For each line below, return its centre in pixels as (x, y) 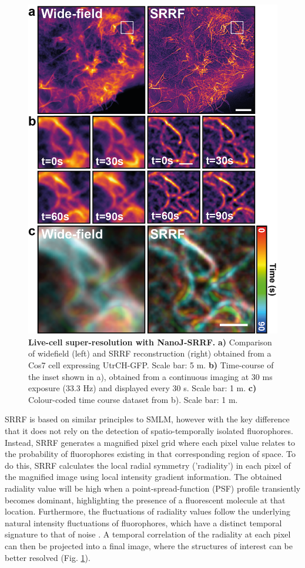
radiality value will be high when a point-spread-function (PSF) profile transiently (153, 488)
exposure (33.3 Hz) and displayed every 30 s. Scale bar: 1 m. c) (143, 388)
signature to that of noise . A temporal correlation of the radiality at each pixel (148, 534)
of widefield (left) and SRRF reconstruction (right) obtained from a (150, 353)
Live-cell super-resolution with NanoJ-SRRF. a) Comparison (150, 342)
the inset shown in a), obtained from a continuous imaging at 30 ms (150, 376)
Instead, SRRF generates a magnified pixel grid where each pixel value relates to (150, 442)
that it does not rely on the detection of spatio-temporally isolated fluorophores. (149, 430)
